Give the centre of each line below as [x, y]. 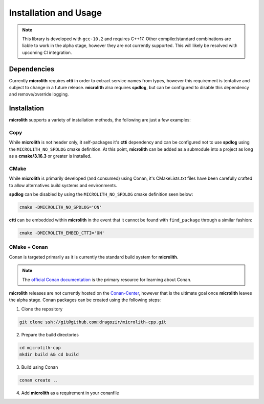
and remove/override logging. [39, 94]
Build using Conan [40, 367]
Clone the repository [42, 309]
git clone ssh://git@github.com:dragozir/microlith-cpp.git [93, 322]
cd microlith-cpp [40, 347]
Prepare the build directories [50, 334]
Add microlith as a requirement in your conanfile [70, 393]
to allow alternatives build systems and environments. [63, 185]
